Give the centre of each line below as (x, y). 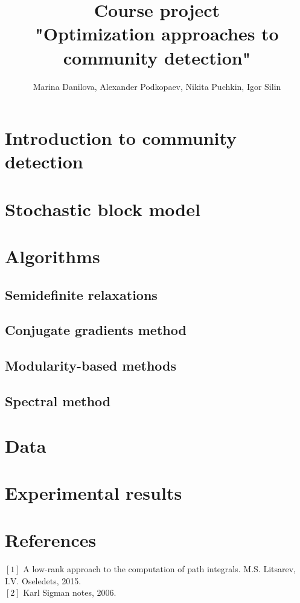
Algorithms (53, 256)
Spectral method (58, 400)
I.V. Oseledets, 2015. (43, 580)
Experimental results (94, 492)
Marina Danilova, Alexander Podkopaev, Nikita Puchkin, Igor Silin (157, 86)
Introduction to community (121, 138)
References (51, 540)
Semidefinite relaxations (81, 294)
